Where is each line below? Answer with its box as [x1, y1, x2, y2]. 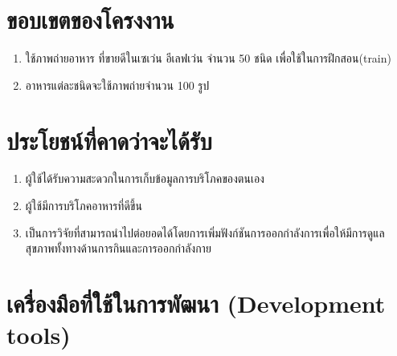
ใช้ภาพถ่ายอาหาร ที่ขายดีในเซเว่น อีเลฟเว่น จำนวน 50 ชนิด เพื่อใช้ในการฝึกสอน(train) [25, 50, 391, 67]
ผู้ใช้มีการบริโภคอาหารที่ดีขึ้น [25, 197, 142, 214]
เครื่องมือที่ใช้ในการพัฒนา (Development [6, 287, 386, 319]
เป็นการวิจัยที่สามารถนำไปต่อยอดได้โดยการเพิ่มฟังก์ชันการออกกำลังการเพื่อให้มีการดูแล [25, 224, 385, 241]
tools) [6, 318, 71, 351]
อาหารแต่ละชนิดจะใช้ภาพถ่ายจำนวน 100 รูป [25, 76, 210, 93]
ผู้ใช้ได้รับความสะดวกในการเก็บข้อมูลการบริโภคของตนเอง [25, 170, 264, 187]
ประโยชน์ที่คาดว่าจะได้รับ [6, 123, 212, 156]
